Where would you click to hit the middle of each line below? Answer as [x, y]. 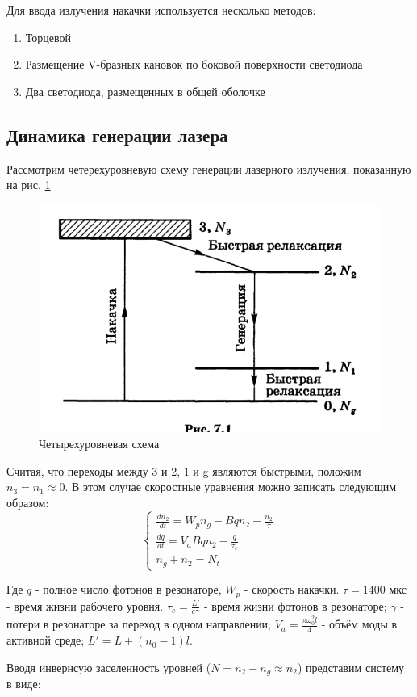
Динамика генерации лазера [117, 134]
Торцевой [48, 37]
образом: [28, 502]
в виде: [24, 684]
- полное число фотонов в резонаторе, [128, 589]
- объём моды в [359, 624]
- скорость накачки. [292, 589]
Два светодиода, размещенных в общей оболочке [145, 91]
